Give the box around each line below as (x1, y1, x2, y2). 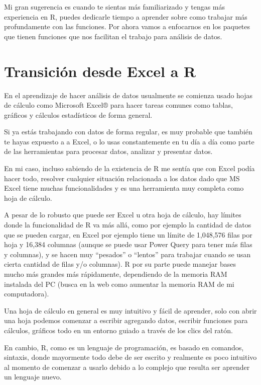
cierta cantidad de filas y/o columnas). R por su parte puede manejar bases (4, 259, 236, 269)
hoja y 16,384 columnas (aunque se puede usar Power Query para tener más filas (4, 239, 252, 250)
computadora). (4, 288, 49, 299)
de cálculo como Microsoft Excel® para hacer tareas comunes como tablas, (4, 100, 233, 110)
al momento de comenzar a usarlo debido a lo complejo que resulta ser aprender (4, 361, 250, 372)
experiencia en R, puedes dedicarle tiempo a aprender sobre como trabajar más (4, 11, 247, 22)
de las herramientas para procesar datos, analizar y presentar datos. (4, 146, 213, 157)
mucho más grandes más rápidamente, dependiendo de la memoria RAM (4, 269, 227, 279)
